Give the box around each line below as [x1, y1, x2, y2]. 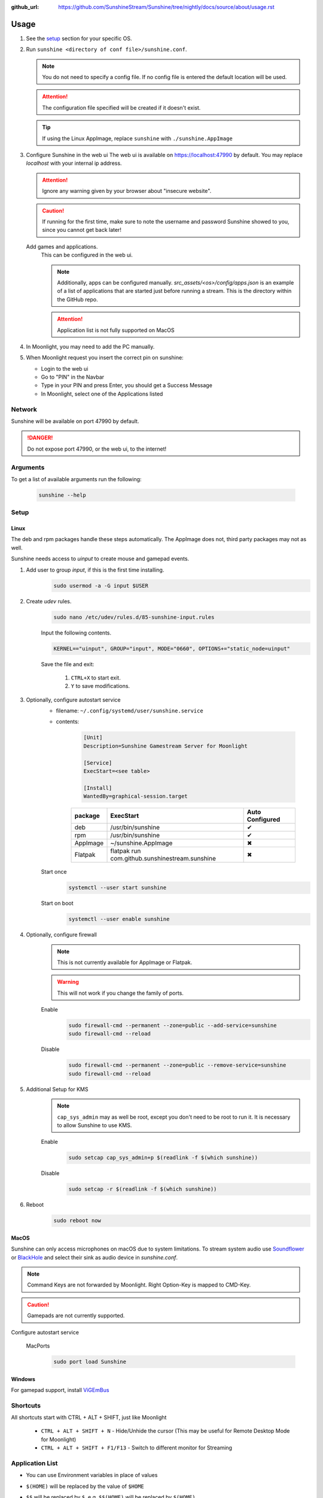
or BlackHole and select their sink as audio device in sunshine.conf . [11, 1254, 178, 1261]
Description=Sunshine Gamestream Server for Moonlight [83, 742, 248, 749]
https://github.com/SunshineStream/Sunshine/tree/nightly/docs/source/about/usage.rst [58, 4, 275, 10]
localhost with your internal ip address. [26, 159, 122, 167]
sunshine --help [38, 491, 87, 499]
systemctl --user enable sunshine [68, 916, 170, 923]
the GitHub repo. [57, 295, 98, 303]
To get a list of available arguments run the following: [11, 475, 142, 482]
